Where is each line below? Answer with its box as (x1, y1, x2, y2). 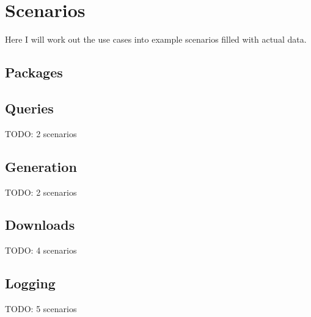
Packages (5, 63, 63, 82)
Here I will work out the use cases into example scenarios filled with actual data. (5, 33, 307, 46)
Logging (5, 274, 56, 293)
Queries (5, 98, 54, 117)
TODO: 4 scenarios (5, 244, 77, 257)
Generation (5, 157, 77, 176)
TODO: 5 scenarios (5, 302, 77, 315)
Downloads (5, 215, 75, 234)
